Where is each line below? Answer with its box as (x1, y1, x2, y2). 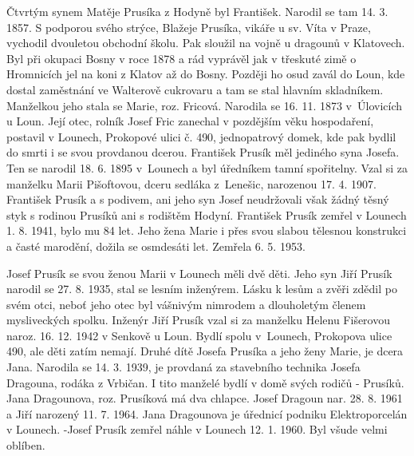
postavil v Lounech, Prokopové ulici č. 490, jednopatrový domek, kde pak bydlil (6, 128, 396, 145)
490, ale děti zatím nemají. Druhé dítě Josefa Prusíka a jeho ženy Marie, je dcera (6, 343, 404, 359)
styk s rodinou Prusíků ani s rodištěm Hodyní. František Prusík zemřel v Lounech (6, 206, 407, 223)
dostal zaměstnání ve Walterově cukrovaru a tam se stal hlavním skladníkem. (6, 81, 384, 97)
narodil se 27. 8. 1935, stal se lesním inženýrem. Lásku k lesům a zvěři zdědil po (6, 280, 397, 297)
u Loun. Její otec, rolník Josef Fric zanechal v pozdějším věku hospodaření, (6, 113, 374, 129)
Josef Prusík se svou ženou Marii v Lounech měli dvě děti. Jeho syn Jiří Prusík (6, 264, 392, 281)
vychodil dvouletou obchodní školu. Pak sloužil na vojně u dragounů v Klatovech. (6, 34, 405, 51)
